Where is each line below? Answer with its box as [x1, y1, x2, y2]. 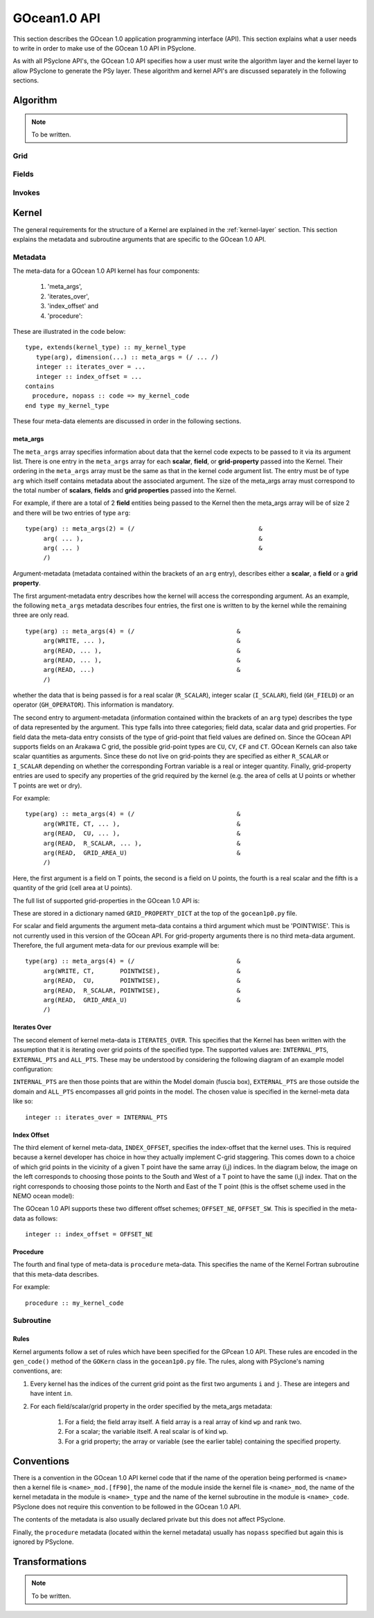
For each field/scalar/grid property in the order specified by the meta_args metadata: [30, 1402, 273, 1410]
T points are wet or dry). [12, 781, 82, 790]
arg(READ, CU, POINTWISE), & [43, 977, 241, 985]
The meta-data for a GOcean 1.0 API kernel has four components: [12, 267, 200, 275]
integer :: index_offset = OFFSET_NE [25, 1230, 154, 1238]
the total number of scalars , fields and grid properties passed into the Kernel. [12, 486, 237, 495]
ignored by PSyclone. [12, 1538, 74, 1546]
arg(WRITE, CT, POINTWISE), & [43, 967, 241, 975]
